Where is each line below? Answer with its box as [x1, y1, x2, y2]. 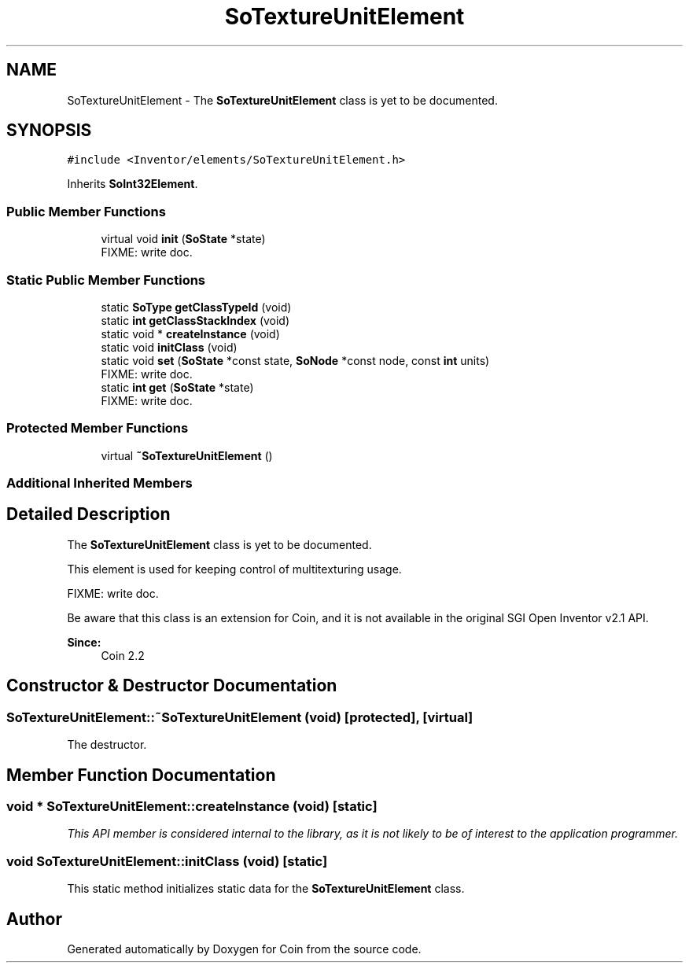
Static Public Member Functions [6, 271, 206, 288]
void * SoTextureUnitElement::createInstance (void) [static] [6, 798, 378, 814]
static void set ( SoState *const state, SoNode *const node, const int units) [101, 353, 490, 367]
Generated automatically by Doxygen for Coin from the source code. [67, 941, 422, 956]
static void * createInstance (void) [101, 326, 280, 341]
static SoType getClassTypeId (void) [101, 300, 292, 314]
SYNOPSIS [6, 120, 92, 141]
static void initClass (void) [101, 340, 238, 354]
